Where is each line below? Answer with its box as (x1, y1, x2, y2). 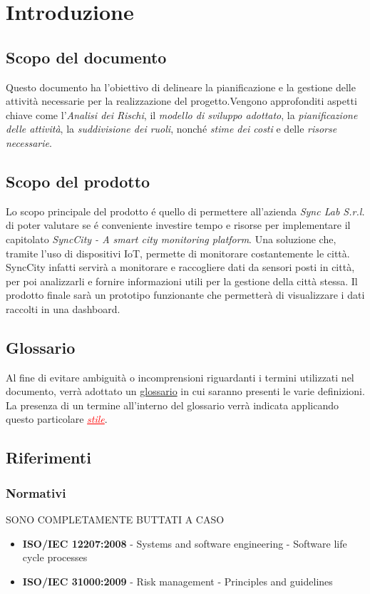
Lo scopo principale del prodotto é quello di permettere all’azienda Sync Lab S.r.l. (6, 203, 365, 218)
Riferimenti (6, 446, 91, 468)
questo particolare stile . (6, 411, 108, 426)
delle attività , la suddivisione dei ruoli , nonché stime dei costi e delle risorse (6, 121, 337, 136)
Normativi (6, 483, 66, 501)
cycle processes (22, 550, 88, 565)
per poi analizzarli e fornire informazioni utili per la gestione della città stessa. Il (6, 273, 358, 288)
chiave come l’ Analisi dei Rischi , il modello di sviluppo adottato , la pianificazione (6, 107, 358, 122)
